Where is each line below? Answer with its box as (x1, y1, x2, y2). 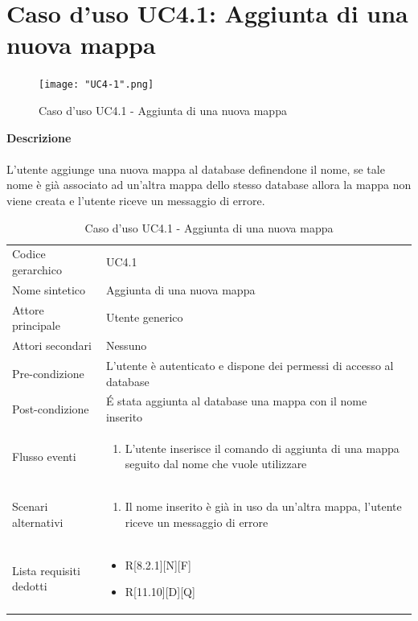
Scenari (12, 498, 48, 515)
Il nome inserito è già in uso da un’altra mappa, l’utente (125, 498, 402, 515)
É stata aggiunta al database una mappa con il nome (105, 393, 367, 409)
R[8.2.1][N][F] (125, 556, 191, 573)
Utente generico (105, 309, 183, 326)
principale (12, 317, 60, 334)
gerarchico (12, 261, 62, 278)
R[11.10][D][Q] (125, 583, 195, 600)
